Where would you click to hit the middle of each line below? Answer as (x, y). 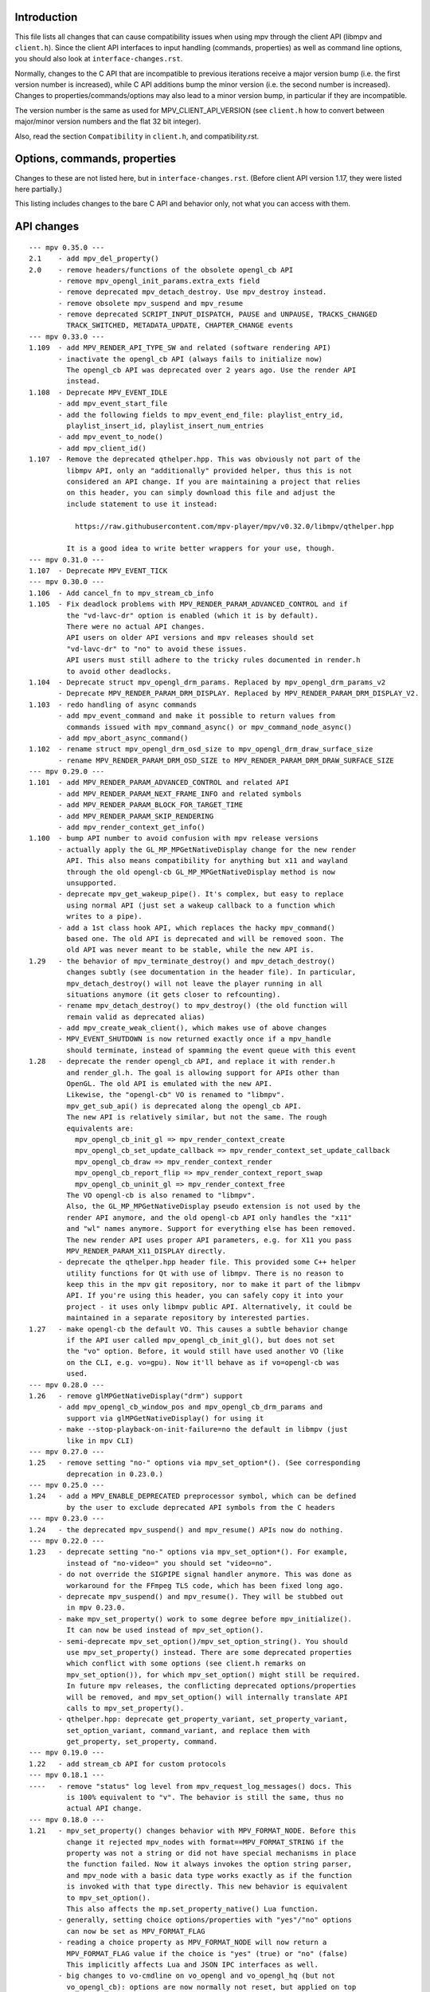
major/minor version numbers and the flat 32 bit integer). (108, 122)
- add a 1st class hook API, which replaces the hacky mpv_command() (197, 927)
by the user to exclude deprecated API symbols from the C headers (201, 1507)
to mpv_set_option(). (109, 1898)
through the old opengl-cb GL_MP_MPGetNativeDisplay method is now (201, 872)
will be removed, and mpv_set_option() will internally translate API (207, 1697)
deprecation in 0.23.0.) (115, 1474)
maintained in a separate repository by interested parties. (188, 1318)
